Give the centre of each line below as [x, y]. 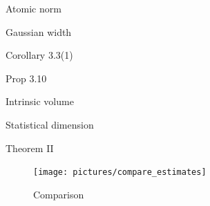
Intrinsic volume [40, 101]
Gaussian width [39, 31]
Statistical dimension [50, 124]
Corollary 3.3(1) [39, 55]
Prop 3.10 [26, 78]
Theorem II [30, 148]
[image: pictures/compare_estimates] [120, 172]
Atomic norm [34, 8]
